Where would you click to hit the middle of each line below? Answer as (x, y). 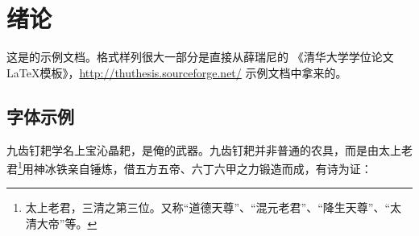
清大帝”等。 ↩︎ (61, 223)
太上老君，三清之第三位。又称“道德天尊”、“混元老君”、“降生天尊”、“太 (214, 207)
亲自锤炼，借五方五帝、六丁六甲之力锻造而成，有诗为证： (220, 168)
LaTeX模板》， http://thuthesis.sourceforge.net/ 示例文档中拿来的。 (177, 72)
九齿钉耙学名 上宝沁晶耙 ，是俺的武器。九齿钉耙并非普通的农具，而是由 (193, 149)
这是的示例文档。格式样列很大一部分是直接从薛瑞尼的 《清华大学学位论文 (200, 57)
